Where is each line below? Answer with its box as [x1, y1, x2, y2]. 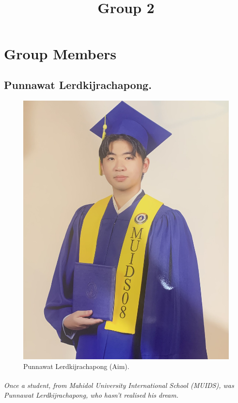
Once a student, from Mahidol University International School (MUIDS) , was [4, 380, 234, 390]
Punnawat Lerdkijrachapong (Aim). [23, 361, 129, 371]
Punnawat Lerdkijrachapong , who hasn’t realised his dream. [4, 389, 179, 400]
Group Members [4, 44, 116, 64]
